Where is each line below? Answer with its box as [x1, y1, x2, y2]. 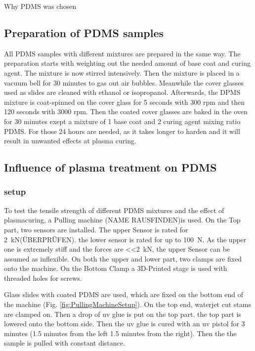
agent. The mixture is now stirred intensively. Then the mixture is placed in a [4, 67, 240, 78]
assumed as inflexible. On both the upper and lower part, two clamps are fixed [4, 253, 242, 263]
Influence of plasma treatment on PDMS [4, 160, 217, 175]
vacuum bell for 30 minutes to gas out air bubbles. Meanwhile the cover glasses [4, 77, 244, 88]
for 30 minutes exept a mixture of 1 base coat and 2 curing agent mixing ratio [4, 116, 241, 126]
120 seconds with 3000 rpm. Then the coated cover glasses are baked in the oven [4, 106, 248, 117]
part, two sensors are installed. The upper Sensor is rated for [4, 224, 188, 234]
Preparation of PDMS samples [4, 25, 164, 40]
